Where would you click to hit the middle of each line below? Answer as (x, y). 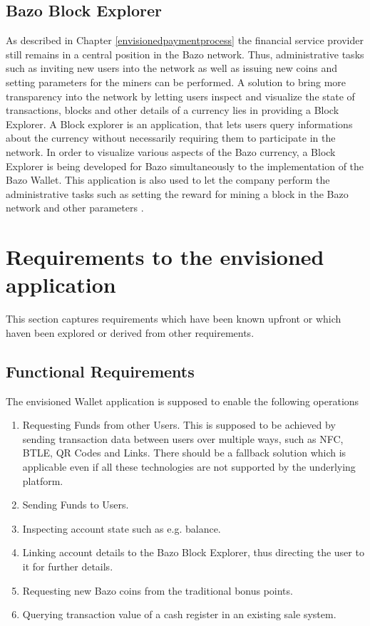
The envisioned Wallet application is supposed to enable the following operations (183, 401)
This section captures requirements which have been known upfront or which (174, 319)
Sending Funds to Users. (76, 505)
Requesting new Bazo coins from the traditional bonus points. (158, 590)
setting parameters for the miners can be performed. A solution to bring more (176, 82)
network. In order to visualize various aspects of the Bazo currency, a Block (171, 151)
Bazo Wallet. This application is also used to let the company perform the (168, 180)
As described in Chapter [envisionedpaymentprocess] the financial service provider (185, 40)
